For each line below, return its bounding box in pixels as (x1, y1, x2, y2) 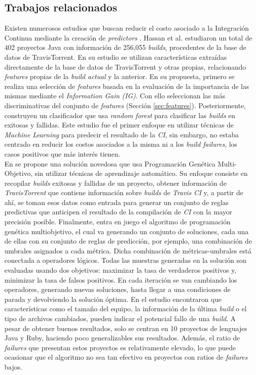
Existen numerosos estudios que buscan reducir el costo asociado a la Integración (4, 23, 249, 33)
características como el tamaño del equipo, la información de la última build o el (4, 303, 247, 314)
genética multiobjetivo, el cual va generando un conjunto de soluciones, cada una (4, 226, 249, 236)
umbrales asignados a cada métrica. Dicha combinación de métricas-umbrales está (4, 245, 252, 255)
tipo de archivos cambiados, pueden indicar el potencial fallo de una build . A (4, 313, 236, 324)
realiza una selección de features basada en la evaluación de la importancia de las (4, 81, 249, 91)
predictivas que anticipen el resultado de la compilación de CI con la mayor (4, 207, 232, 217)
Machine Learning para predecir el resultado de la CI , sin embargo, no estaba (4, 129, 239, 139)
